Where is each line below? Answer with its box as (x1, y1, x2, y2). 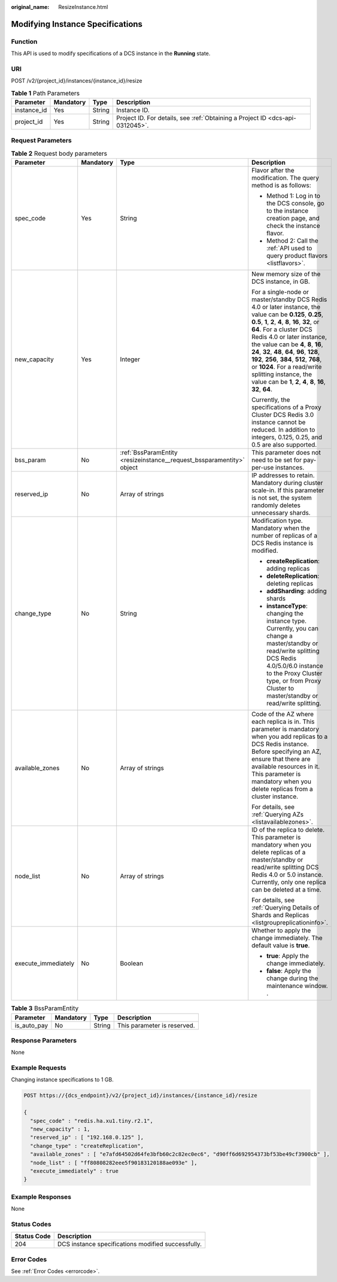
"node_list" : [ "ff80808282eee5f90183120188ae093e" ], (30, 1159, 198, 1166)
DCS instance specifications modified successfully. (57, 1240, 202, 1248)
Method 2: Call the (266, 237, 318, 245)
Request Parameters (11, 137, 72, 145)
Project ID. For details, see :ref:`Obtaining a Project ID (116, 114, 266, 122)
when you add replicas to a (251, 732, 328, 741)
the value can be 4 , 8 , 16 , (251, 340, 323, 348)
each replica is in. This (251, 717, 315, 726)
